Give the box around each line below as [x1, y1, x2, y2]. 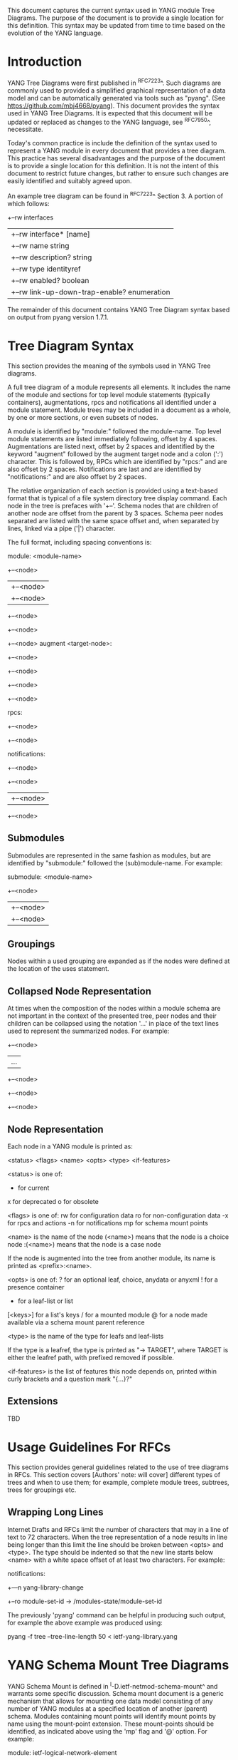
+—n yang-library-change [7, 1583, 84, 1592]
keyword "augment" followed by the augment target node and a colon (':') [7, 449, 224, 458]
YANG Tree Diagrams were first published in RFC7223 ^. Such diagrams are [7, 77, 222, 87]
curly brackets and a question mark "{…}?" [7, 1375, 133, 1384]
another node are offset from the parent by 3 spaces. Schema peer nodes [7, 509, 224, 518]
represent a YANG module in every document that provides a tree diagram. [7, 146, 226, 155]
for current [17, 1183, 50, 1193]
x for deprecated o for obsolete [7, 1198, 99, 1206]
